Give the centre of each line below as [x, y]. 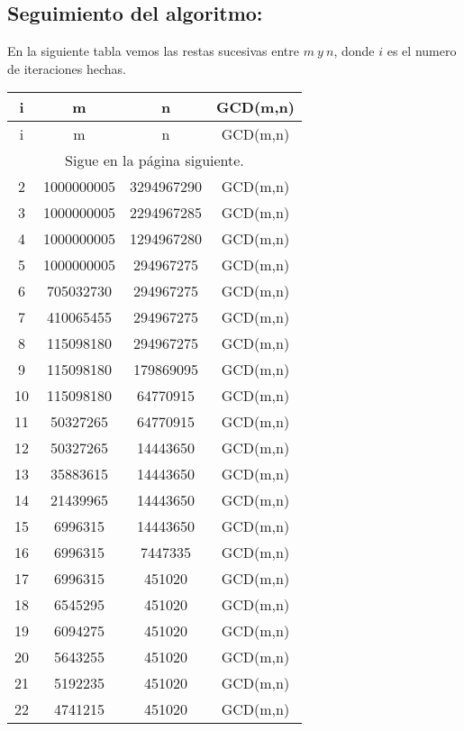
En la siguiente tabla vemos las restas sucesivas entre [153, 51]
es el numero [422, 51]
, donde [354, 51]
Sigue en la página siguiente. [155, 160]
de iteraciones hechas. [67, 68]
